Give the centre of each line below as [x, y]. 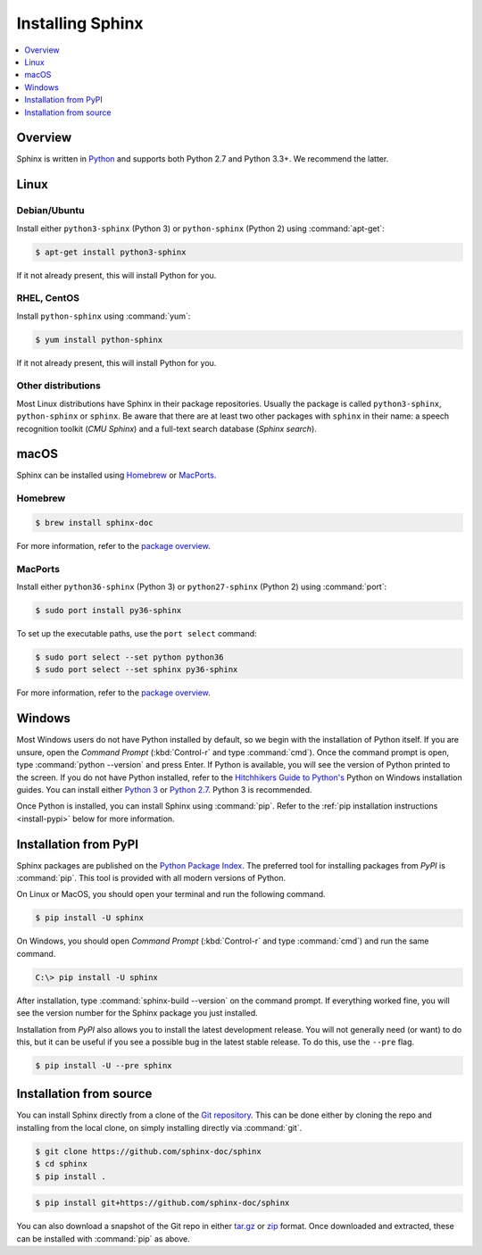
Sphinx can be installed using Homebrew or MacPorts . [116, 475]
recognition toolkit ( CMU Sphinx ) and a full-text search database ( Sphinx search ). [166, 428]
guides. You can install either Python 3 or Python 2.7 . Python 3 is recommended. [164, 789]
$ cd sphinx [62, 1164]
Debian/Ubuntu [50, 211]
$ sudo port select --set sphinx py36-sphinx [137, 670]
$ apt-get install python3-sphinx [111, 252]
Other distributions [59, 386]
